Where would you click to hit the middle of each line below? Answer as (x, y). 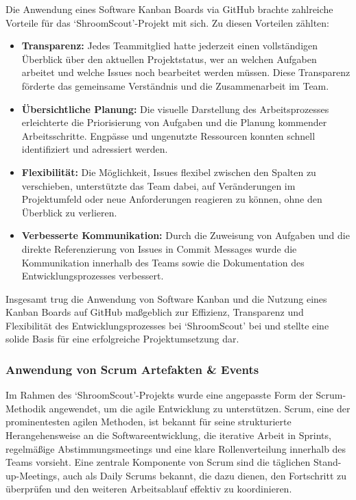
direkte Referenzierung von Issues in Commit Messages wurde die (159, 248)
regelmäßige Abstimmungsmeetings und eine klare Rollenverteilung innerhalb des (176, 448)
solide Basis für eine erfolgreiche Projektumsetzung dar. (122, 339)
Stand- (327, 462)
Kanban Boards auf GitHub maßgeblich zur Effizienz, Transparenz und (155, 312)
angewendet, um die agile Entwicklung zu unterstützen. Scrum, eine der (200, 408)
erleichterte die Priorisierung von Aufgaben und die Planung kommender (174, 122)
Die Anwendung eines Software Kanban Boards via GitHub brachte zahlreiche (169, 9)
